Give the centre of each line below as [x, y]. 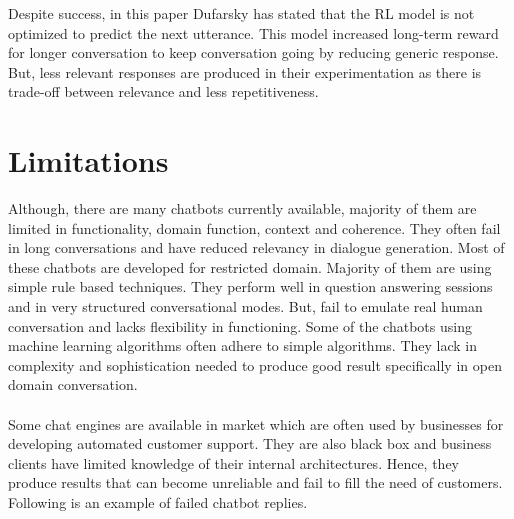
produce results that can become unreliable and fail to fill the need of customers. [255, 482]
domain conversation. [73, 384]
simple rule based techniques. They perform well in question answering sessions [250, 286]
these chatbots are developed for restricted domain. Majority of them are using [250, 266]
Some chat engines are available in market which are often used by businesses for [256, 423]
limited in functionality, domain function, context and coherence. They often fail [254, 227]
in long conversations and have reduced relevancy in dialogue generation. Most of [256, 247]
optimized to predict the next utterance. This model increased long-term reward [253, 32]
